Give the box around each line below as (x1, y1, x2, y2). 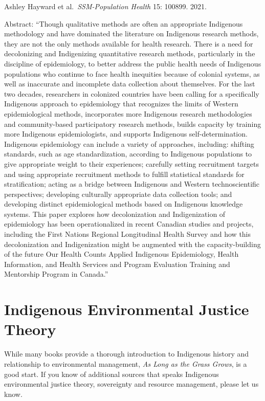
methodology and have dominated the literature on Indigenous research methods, (4, 28, 259, 39)
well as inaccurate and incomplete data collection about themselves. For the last (4, 78, 255, 89)
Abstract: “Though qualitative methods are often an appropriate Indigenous (4, 18, 243, 29)
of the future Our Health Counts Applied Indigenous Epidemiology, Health (4, 249, 239, 259)
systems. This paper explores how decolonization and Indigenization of (4, 208, 226, 219)
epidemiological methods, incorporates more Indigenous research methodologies (4, 108, 252, 119)
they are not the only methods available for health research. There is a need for (4, 38, 253, 49)
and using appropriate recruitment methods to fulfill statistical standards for (4, 168, 245, 179)
